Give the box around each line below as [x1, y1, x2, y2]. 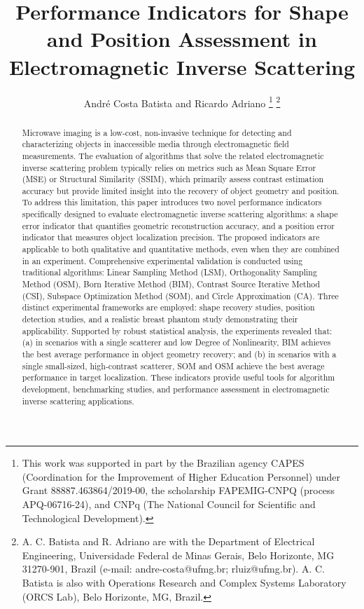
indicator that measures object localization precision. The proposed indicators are [22, 231, 320, 243]
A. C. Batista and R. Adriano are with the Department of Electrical [22, 534, 315, 549]
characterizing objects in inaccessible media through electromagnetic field [22, 138, 289, 150]
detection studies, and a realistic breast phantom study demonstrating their [22, 313, 298, 325]
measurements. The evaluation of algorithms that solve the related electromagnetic [22, 149, 324, 161]
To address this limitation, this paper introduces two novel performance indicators [22, 196, 322, 208]
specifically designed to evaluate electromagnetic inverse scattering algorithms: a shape [22, 208, 338, 220]
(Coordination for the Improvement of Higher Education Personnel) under [22, 469, 340, 484]
